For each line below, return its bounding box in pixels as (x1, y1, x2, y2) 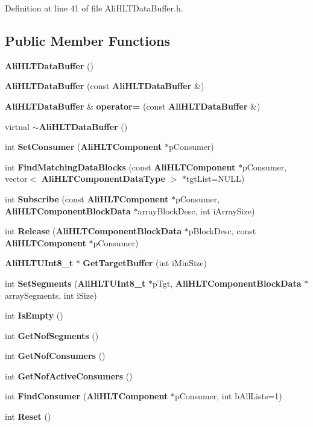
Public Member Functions (5, 31, 170, 49)
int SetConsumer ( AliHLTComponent (5, 140, 162, 153)
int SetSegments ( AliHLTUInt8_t (5, 276, 146, 289)
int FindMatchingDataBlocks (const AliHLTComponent (5, 160, 236, 173)
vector (5, 172, 28, 185)
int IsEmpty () (5, 309, 63, 322)
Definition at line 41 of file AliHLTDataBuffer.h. (5, 2, 183, 14)
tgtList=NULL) (186, 172, 245, 185)
